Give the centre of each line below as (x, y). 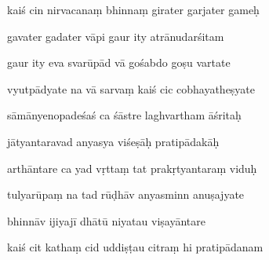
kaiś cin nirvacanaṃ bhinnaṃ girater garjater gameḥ (133, 9)
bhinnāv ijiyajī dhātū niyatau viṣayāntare (106, 220)
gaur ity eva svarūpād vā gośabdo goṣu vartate (119, 62)
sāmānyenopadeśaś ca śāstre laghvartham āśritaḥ (124, 115)
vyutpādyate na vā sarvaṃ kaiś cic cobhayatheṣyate (131, 88)
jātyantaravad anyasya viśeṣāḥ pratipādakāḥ (113, 141)
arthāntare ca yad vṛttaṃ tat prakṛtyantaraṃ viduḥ (132, 168)
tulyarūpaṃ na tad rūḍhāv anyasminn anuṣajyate (126, 194)
